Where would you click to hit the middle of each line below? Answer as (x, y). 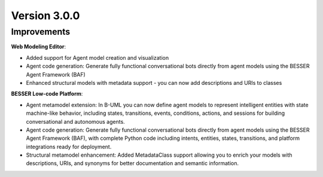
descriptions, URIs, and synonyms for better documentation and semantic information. (132, 163)
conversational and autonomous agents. (75, 121)
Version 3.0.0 (45, 16)
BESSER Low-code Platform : (47, 94)
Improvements (41, 32)
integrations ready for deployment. (69, 147)
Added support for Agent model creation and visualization (97, 57)
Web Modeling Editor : (39, 47)
